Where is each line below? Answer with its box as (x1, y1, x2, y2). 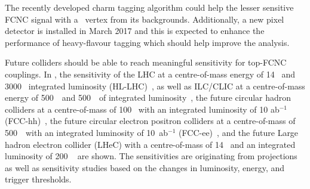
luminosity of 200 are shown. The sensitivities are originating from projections (5, 150, 297, 162)
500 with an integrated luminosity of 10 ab (5, 126, 168, 138)
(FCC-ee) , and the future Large (179, 126, 299, 138)
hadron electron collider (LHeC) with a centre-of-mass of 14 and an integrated (5, 138, 296, 150)
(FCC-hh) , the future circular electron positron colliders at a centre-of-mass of (5, 114, 296, 127)
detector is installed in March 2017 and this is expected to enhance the (5, 24, 265, 37)
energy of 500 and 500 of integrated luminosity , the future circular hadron (5, 91, 291, 104)
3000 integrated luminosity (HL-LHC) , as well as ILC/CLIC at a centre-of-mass (5, 79, 305, 92)
